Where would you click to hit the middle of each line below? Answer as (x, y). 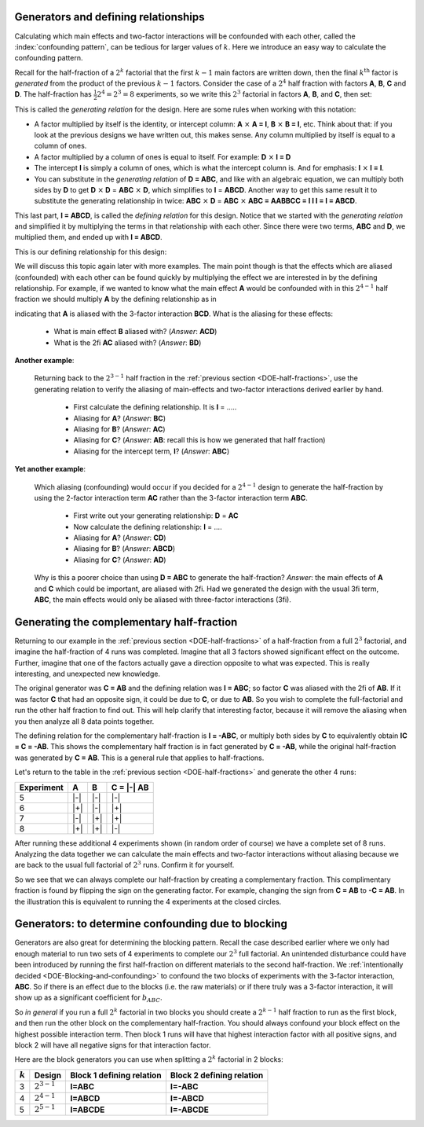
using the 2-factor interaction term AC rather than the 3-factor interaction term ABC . (171, 497)
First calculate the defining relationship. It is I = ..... (155, 407)
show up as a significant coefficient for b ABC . (88, 999)
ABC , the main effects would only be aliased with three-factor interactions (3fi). (163, 600)
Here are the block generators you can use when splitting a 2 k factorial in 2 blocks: (149, 1059)
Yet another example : (50, 469)
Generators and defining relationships (110, 17)
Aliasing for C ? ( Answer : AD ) (120, 560)
